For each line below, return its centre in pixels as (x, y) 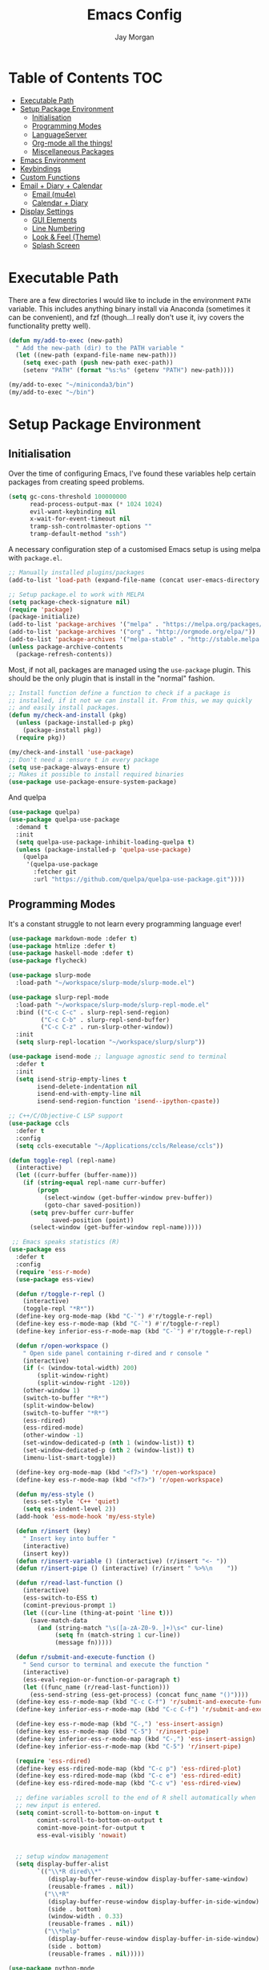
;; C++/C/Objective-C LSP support (66, 1116)
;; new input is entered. (59, 1805)
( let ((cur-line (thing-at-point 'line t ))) (98, 1612)
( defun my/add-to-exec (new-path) (66, 340)
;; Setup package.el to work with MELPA (77, 595)
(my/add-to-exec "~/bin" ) (51, 392)
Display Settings (47, 211)
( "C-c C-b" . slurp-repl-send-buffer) (105, 1020)
